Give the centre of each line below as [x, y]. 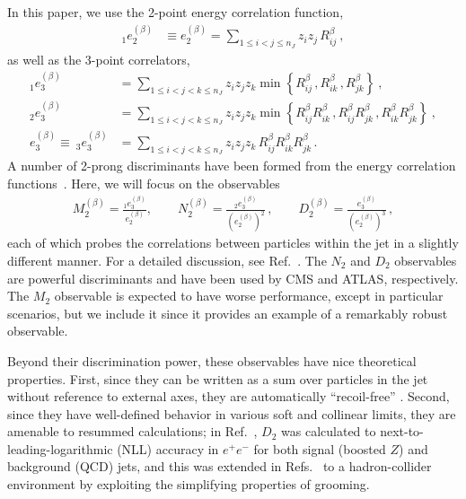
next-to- [402, 431]
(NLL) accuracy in [168, 448]
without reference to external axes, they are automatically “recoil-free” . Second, [229, 396]
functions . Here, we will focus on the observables [144, 183]
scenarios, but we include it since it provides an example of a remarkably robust [228, 313]
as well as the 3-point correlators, [99, 59]
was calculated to [329, 431]
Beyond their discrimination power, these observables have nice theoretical [212, 360]
